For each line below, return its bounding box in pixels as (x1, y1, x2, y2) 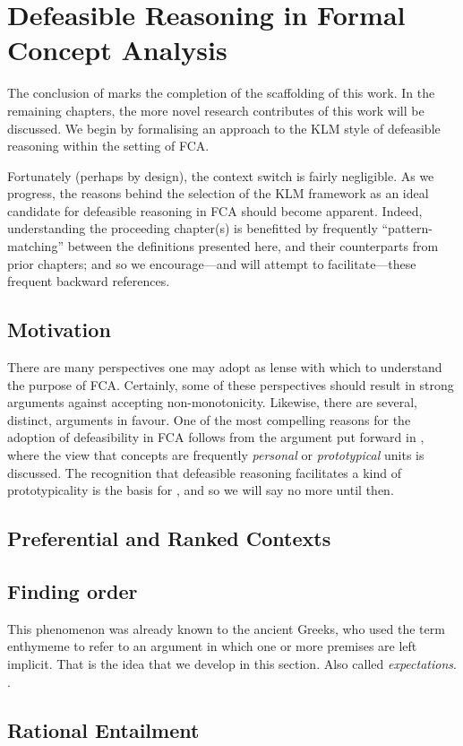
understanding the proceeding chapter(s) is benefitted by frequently (7, 219, 378, 238)
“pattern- (382, 219, 433, 238)
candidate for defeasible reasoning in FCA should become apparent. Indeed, (7, 201, 423, 220)
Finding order (7, 577, 138, 604)
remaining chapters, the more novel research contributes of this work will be (7, 100, 424, 119)
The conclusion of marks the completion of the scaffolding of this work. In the (7, 83, 435, 102)
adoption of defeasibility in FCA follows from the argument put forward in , (7, 428, 424, 447)
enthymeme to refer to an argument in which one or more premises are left (7, 637, 417, 655)
